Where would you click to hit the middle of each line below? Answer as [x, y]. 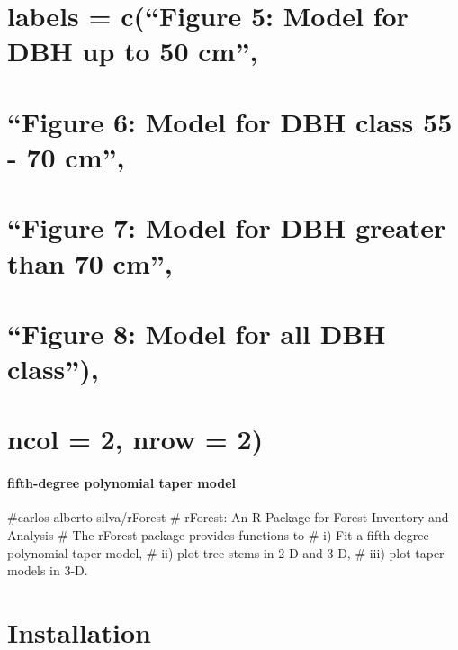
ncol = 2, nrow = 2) [135, 439]
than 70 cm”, [90, 262]
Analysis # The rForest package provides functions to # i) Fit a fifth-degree [218, 535]
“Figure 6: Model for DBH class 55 [230, 121]
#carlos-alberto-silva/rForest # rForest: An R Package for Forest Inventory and [228, 517]
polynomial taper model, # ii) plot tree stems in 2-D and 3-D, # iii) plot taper [226, 552]
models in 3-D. [48, 570]
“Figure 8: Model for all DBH [197, 333]
